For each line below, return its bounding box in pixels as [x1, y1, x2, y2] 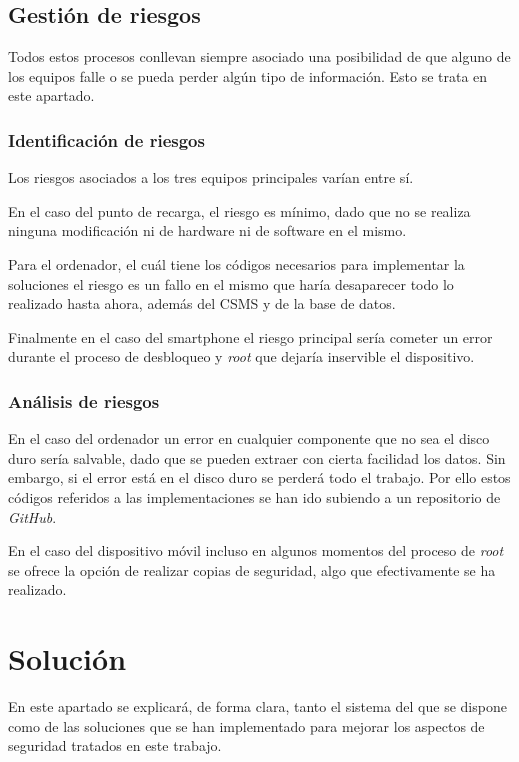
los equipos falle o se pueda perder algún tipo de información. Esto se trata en [8, 65, 488, 86]
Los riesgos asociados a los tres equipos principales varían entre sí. [8, 167, 414, 188]
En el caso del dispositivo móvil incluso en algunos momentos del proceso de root [8, 540, 504, 561]
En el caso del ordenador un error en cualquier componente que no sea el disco [8, 428, 490, 449]
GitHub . [8, 506, 57, 527]
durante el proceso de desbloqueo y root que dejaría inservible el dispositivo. [8, 346, 475, 367]
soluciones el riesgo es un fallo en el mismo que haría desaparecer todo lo [8, 273, 454, 294]
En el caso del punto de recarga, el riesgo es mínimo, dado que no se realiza [8, 200, 471, 221]
